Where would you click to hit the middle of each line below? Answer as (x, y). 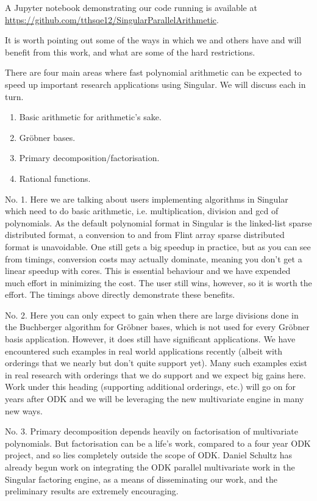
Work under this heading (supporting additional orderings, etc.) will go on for (150, 387)
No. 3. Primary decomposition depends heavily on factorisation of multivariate (151, 431)
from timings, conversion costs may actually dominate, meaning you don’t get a (154, 258)
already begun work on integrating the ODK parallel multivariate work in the (150, 467)
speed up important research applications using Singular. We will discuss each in (155, 84)
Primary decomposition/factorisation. (89, 158)
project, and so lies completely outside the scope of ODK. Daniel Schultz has (148, 455)
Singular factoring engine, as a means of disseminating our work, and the (141, 479)
